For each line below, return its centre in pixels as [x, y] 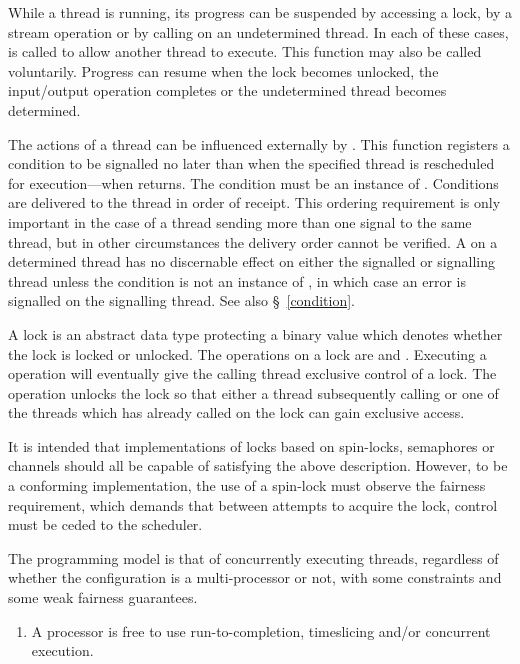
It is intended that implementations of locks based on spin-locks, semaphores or [251, 445]
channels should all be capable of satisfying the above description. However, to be [258, 465]
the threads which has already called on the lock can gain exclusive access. [236, 412]
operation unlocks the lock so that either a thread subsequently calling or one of [253, 392]
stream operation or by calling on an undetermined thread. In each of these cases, [258, 31]
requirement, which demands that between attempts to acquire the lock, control [253, 504]
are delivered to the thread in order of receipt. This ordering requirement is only [254, 202]
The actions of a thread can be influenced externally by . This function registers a [259, 143]
